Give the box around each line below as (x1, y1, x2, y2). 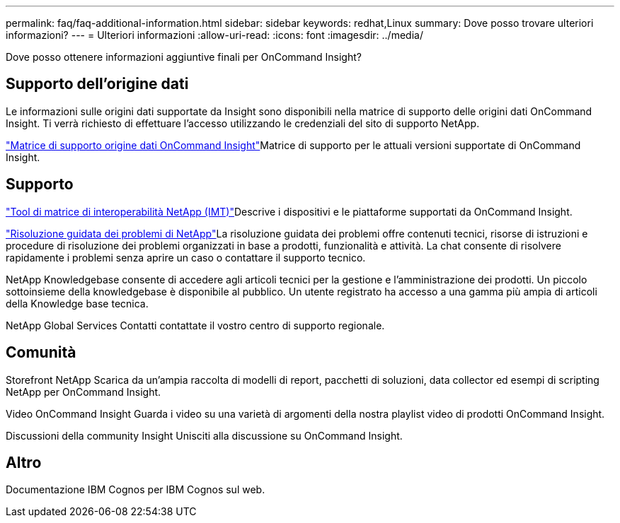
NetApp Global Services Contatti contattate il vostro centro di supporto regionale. (6, 319, 385, 331)
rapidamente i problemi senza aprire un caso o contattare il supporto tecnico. (6, 251, 366, 264)
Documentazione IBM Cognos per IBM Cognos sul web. (6, 483, 265, 496)
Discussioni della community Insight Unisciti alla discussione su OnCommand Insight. (6, 429, 403, 442)
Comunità (6, 343, 76, 362)
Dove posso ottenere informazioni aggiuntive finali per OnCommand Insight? (6, 51, 362, 63)
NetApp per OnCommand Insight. (6, 385, 161, 398)
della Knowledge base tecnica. (6, 297, 149, 310)
